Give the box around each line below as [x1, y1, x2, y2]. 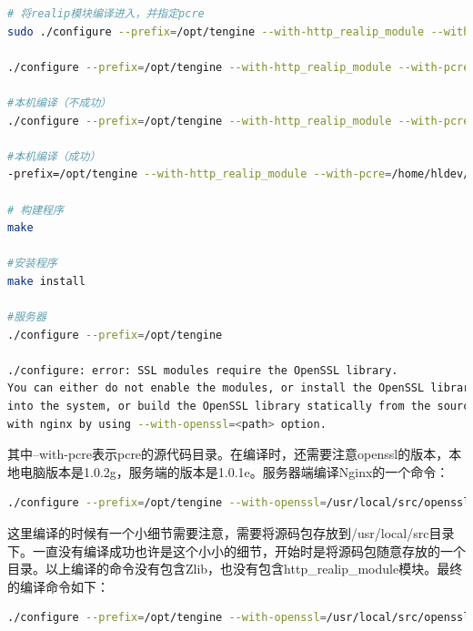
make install [7, 274, 86, 288]
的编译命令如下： [7, 576, 109, 595]
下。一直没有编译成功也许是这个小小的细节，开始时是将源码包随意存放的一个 [7, 541, 466, 560]
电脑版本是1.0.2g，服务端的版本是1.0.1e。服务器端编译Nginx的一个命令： [19, 462, 449, 481]
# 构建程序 [7, 203, 64, 217]
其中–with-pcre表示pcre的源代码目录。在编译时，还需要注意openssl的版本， [7, 444, 449, 463]
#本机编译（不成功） [7, 96, 112, 109]
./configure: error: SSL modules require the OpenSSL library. [7, 363, 398, 377]
